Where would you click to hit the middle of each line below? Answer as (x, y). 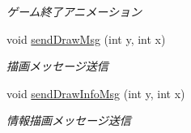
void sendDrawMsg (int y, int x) (86, 39)
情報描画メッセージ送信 (69, 120)
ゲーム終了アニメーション (74, 11)
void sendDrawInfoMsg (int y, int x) (96, 93)
